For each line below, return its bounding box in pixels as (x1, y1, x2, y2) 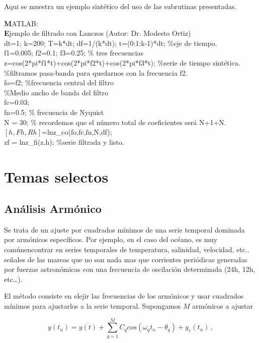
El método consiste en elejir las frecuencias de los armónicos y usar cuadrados (4, 291, 244, 301)
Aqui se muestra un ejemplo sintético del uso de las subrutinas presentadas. (4, 1, 237, 11)
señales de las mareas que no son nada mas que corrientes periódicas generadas (4, 254, 247, 264)
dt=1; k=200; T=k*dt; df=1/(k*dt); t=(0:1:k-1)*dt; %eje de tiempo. (4, 37, 217, 48)
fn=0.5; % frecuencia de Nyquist (4, 106, 104, 117)
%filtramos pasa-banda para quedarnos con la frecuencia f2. (4, 67, 188, 78)
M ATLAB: (4, 18, 38, 28)
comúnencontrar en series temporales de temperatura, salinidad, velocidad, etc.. (4, 244, 249, 255)
